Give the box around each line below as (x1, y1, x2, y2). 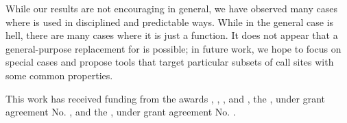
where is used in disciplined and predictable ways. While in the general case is (5, 14, 334, 29)
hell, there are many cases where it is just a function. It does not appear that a (5, 28, 338, 42)
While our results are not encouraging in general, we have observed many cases (5, 1, 337, 15)
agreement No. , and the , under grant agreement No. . (5, 105, 236, 119)
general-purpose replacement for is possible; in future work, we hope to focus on (5, 41, 342, 55)
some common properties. (5, 68, 113, 82)
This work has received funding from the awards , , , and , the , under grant (5, 91, 325, 105)
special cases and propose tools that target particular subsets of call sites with (5, 55, 334, 69)
